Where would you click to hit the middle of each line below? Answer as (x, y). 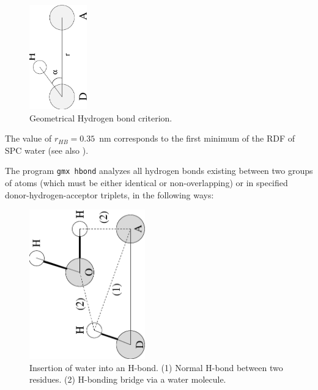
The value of (28, 138)
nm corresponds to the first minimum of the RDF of (197, 138)
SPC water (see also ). (47, 150)
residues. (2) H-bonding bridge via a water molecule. (128, 379)
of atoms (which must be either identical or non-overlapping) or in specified (146, 182)
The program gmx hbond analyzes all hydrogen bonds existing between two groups (159, 171)
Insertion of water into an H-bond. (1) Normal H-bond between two (156, 367)
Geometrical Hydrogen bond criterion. (101, 117)
